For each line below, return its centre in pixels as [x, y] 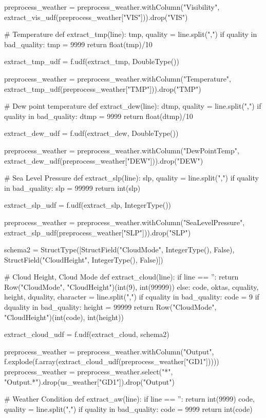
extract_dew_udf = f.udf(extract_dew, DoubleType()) [91, 133]
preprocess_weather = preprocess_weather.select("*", [89, 372]
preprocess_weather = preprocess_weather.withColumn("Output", [109, 351]
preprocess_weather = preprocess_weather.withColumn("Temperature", [118, 78]
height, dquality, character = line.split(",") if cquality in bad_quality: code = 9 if [132, 297]
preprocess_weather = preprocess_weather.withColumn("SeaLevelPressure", [125, 222]
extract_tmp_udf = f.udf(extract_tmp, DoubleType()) [92, 61]
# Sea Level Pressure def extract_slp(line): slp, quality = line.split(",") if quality [131, 178]
